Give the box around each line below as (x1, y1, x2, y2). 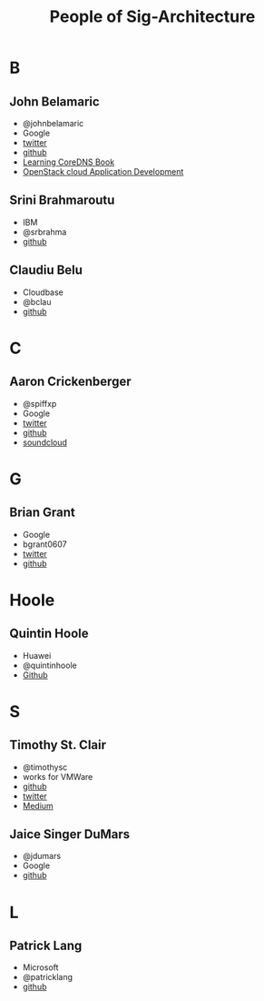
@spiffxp (22, 398, 57, 409)
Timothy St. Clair (9, 737, 107, 753)
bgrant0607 (22, 539, 67, 550)
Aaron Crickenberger (9, 374, 132, 389)
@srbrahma (22, 226, 67, 238)
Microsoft (22, 962, 59, 973)
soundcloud (22, 437, 68, 448)
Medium (22, 800, 54, 811)
